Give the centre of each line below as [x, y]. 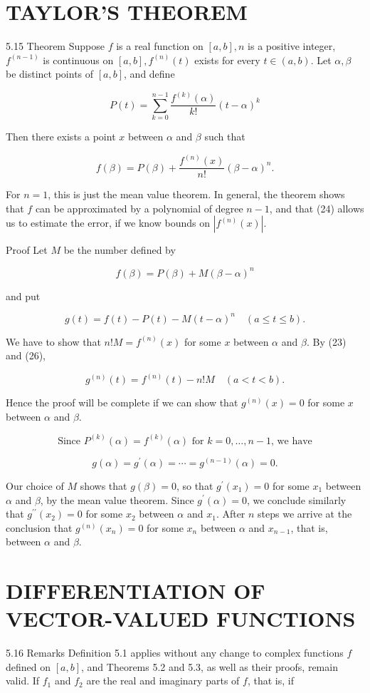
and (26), [26, 355]
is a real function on [160, 46]
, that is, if [270, 681]
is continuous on [78, 60]
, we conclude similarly [296, 499]
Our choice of [35, 485]
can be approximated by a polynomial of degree [139, 208]
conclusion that [39, 527]
